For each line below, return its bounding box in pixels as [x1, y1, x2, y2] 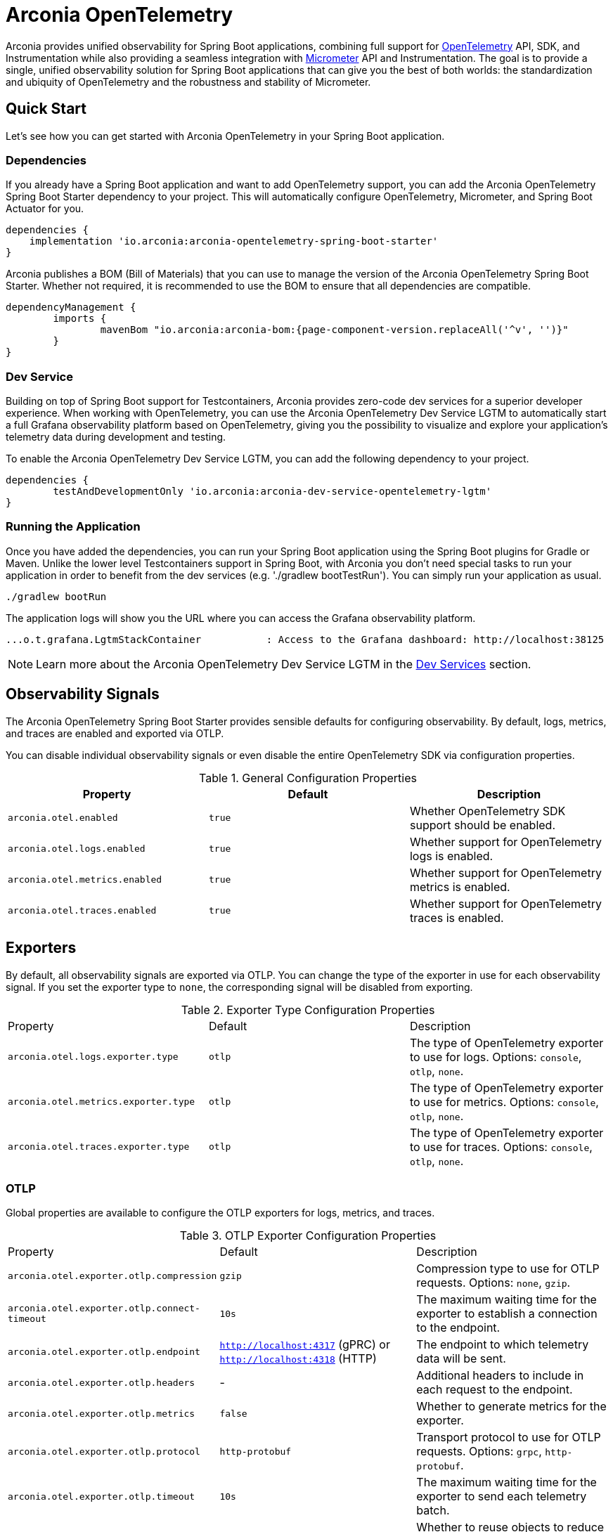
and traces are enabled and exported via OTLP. [6, 727, 224, 739]
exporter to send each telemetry [416, 1489, 587, 1504]
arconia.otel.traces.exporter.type [8, 1141, 190, 1153]
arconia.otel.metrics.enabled [8, 874, 162, 885]
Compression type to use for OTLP [416, 1261, 600, 1276]
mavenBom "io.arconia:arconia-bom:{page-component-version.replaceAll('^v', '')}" [100, 324, 569, 336]
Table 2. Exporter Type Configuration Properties [181, 1002, 435, 1017]
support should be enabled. [409, 817, 555, 832]
